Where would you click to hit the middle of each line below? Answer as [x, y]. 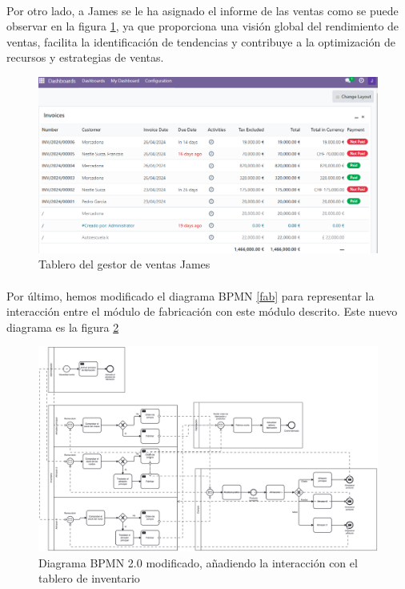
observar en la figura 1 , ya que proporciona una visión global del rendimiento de [203, 26]
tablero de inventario [89, 578]
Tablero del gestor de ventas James [124, 264]
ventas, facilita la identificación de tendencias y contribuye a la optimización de [201, 41]
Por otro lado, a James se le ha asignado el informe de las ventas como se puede [202, 10]
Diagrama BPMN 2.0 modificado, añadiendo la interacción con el [198, 562]
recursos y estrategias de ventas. [85, 57]
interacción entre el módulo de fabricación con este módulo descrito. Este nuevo [202, 311]
